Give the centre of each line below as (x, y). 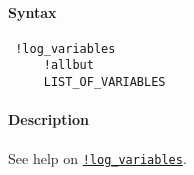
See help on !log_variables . (97, 157)
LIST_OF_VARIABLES (104, 82)
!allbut (68, 65)
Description (49, 119)
